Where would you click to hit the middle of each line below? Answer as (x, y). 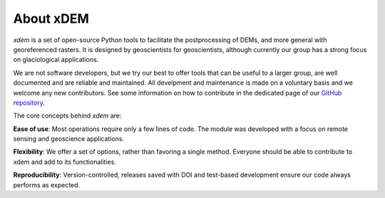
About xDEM (51, 19)
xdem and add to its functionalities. (65, 162)
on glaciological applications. (56, 60)
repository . (29, 103)
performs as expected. (47, 184)
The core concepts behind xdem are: (67, 116)
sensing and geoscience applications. (69, 139)
